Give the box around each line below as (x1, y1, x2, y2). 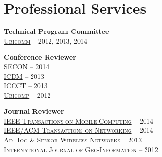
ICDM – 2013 (4, 71, 45, 81)
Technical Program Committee (4, 26, 109, 36)
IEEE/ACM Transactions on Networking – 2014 (4, 125, 153, 135)
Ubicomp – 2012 (4, 90, 51, 100)
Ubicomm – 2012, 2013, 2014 (4, 35, 87, 46)
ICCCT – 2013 (4, 80, 48, 91)
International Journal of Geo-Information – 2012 (4, 144, 158, 154)
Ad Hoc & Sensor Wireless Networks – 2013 (4, 135, 142, 145)
